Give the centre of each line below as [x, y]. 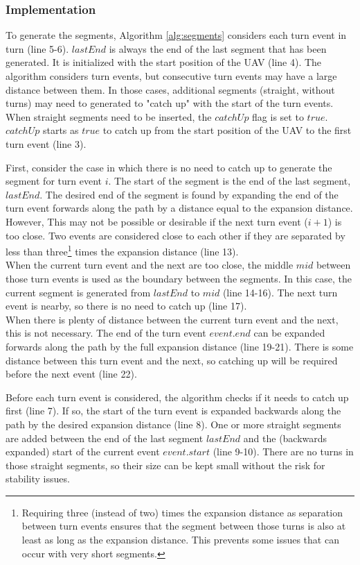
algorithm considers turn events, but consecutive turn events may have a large [171, 76]
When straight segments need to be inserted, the [109, 116]
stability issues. [38, 479]
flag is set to [278, 116]
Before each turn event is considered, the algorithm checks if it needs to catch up [177, 397]
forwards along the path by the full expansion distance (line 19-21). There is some [180, 346]
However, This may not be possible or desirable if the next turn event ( [157, 221]
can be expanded [289, 333]
